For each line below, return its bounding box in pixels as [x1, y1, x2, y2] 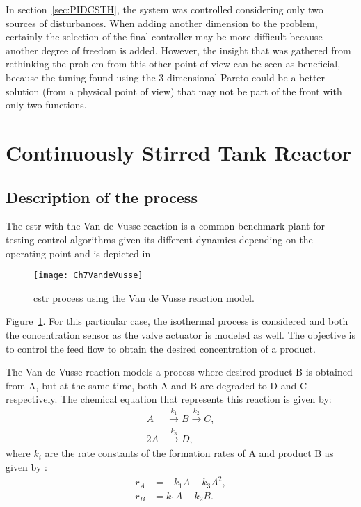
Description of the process [6, 186, 198, 207]
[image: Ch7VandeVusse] [33, 271, 143, 281]
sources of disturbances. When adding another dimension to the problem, [6, 15, 318, 30]
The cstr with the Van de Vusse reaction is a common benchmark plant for [6, 218, 325, 233]
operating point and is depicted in [6, 246, 151, 260]
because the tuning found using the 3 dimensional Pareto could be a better [6, 70, 326, 84]
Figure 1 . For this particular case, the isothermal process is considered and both [6, 314, 348, 328]
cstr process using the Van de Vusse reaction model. [33, 290, 255, 305]
